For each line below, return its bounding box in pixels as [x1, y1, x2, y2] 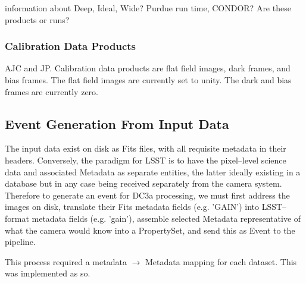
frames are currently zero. [5, 85, 98, 98]
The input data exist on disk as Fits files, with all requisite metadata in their [5, 142, 286, 155]
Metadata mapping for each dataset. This [145, 255, 297, 268]
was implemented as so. [5, 267, 90, 279]
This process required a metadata [5, 255, 127, 268]
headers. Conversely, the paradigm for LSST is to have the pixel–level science [5, 153, 286, 166]
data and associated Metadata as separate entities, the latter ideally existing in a [5, 165, 301, 178]
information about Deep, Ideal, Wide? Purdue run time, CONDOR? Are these [5, 2, 291, 14]
